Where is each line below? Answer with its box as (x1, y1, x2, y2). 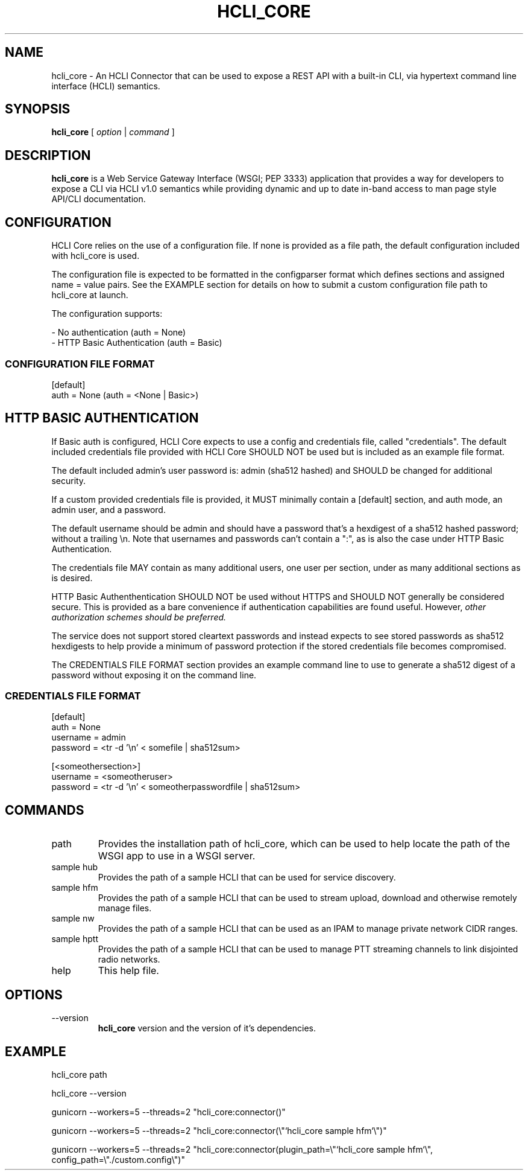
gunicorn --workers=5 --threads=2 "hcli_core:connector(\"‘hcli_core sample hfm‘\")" (51, 1126, 387, 1136)
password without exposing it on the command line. (51, 669, 257, 680)
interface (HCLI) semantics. (51, 80, 160, 91)
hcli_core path (51, 1069, 107, 1080)
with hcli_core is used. (51, 250, 140, 261)
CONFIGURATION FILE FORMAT (5, 357, 155, 370)
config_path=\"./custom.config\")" (51, 1154, 185, 1165)
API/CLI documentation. (51, 194, 146, 205)
